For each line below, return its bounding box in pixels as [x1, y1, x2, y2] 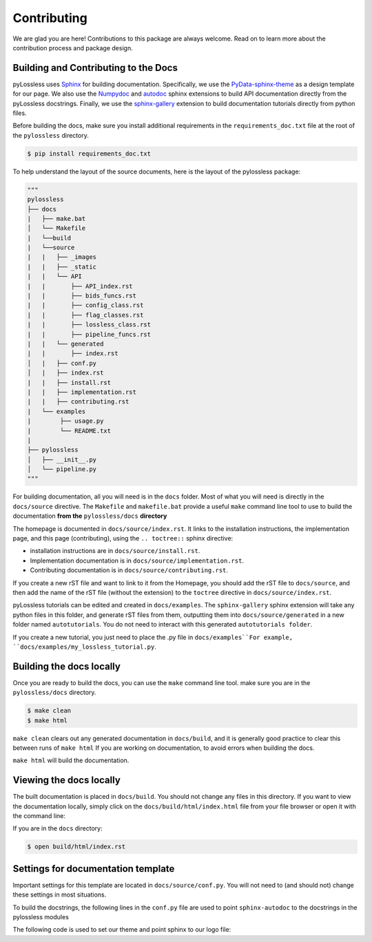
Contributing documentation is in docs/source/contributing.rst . [30, 566, 229, 574]
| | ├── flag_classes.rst [27, 311, 144, 319]
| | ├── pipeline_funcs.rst [27, 331, 152, 338]
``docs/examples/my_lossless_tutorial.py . [12, 642, 156, 651]
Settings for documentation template [12, 863, 175, 875]
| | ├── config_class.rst [27, 302, 144, 309]
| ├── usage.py [27, 417, 104, 425]
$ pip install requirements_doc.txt [27, 149, 152, 158]
